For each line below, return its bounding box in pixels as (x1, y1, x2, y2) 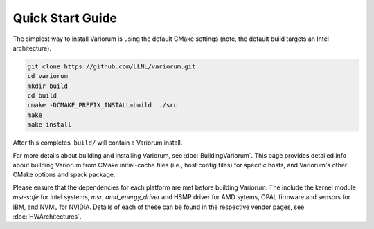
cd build (27, 92, 57, 100)
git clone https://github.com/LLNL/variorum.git (27, 62, 196, 71)
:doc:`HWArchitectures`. (12, 212, 82, 221)
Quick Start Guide (12, 10, 118, 26)
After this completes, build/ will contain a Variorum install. (12, 138, 183, 147)
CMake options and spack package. (12, 170, 116, 179)
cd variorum (27, 73, 69, 80)
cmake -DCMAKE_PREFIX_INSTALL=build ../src (27, 101, 178, 109)
